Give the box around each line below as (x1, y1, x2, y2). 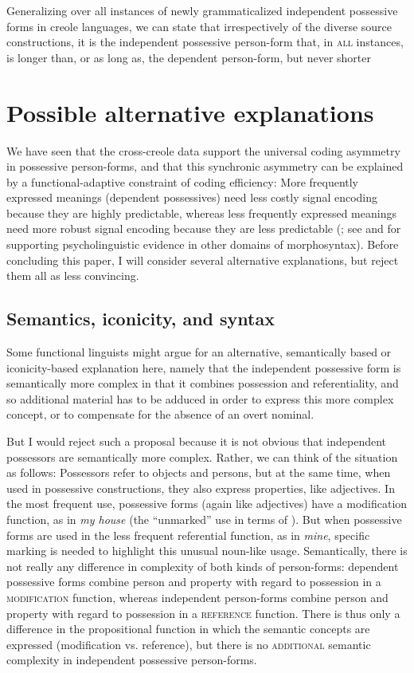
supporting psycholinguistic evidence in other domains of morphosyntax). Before (6, 236, 399, 253)
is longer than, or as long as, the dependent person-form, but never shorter (6, 49, 372, 65)
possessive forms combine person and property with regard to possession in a (6, 573, 381, 590)
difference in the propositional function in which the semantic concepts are (6, 620, 370, 637)
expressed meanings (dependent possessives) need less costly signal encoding (6, 189, 378, 206)
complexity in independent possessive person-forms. (6, 651, 257, 668)
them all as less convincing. (6, 267, 139, 284)
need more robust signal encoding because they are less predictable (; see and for (6, 220, 401, 237)
